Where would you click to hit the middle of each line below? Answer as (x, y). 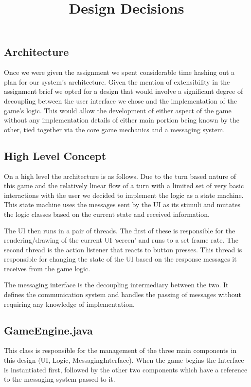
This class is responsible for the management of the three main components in (120, 350)
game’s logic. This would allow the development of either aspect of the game (118, 110)
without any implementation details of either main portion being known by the (122, 120)
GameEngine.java (48, 330)
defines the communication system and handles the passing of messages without (123, 294)
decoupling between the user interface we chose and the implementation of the (120, 100)
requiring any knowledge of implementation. (69, 304)
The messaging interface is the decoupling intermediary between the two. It (116, 285)
